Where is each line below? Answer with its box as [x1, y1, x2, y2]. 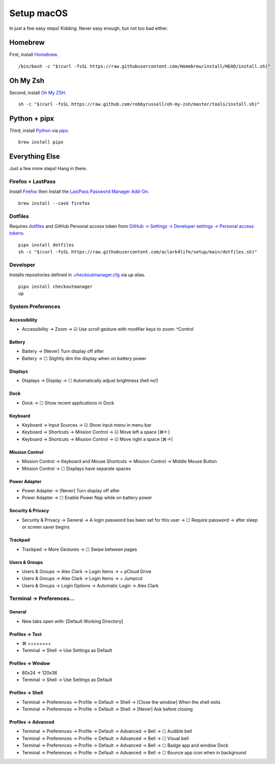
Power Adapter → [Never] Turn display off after [22, 487, 120, 493]
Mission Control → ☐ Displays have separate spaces [22, 465, 131, 472]
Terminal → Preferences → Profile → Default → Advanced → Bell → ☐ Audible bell [22, 728, 192, 734]
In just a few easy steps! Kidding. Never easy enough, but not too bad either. [9, 25, 168, 31]
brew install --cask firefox [18, 200, 90, 206]
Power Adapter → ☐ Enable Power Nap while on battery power [22, 495, 152, 501]
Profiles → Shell [9, 690, 43, 696]
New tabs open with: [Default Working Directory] [22, 618, 123, 624]
